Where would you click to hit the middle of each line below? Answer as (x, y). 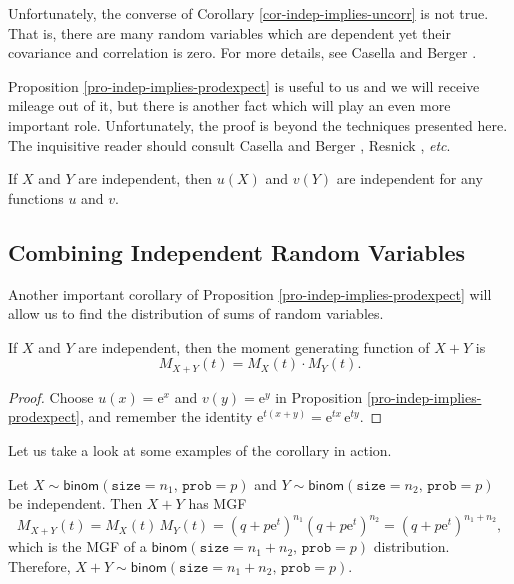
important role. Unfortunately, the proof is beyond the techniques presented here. (258, 124)
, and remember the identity (166, 416)
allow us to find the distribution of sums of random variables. (196, 313)
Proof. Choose (51, 396)
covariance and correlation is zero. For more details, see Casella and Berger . (242, 52)
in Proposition (319, 396)
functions (36, 197)
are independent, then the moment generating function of (254, 346)
